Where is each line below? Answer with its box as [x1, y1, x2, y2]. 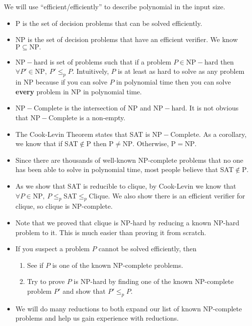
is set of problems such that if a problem [49, 56, 171, 66]
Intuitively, [76, 66, 109, 76]
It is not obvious [189, 103, 239, 113]
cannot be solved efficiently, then [98, 243, 197, 254]
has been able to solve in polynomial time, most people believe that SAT [15, 164, 234, 174]
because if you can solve [35, 77, 108, 87]
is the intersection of [65, 103, 126, 113]
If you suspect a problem [15, 243, 90, 254]
